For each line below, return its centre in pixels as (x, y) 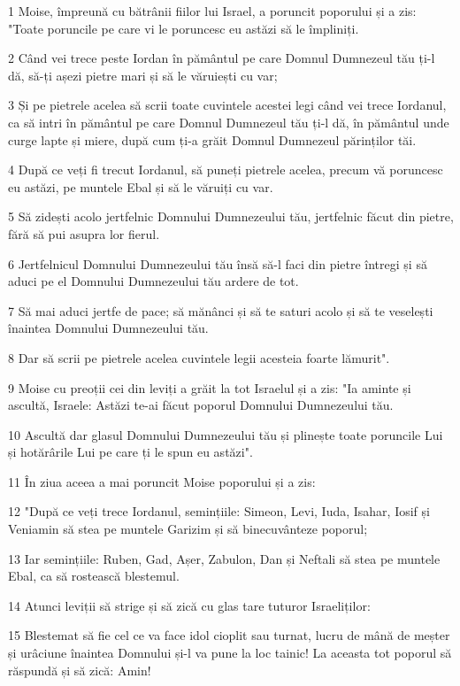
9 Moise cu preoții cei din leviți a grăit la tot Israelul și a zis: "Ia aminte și (210, 387)
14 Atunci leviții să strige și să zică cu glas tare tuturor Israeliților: (189, 605)
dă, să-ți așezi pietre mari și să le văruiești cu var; (143, 75)
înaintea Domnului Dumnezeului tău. (108, 328)
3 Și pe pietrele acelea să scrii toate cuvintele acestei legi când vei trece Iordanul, (227, 105)
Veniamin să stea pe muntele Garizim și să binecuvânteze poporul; (188, 529)
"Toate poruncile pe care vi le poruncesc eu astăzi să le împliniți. (184, 28)
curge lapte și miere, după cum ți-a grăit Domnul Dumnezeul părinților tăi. (212, 139)
